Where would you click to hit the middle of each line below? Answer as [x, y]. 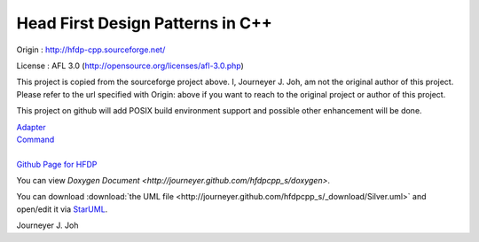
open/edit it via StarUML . [62, 209]
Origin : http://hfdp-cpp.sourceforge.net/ [91, 50]
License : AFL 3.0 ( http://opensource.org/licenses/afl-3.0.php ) [130, 66]
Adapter [31, 127]
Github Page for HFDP [57, 164]
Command [35, 139]
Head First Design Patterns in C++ [144, 23]
